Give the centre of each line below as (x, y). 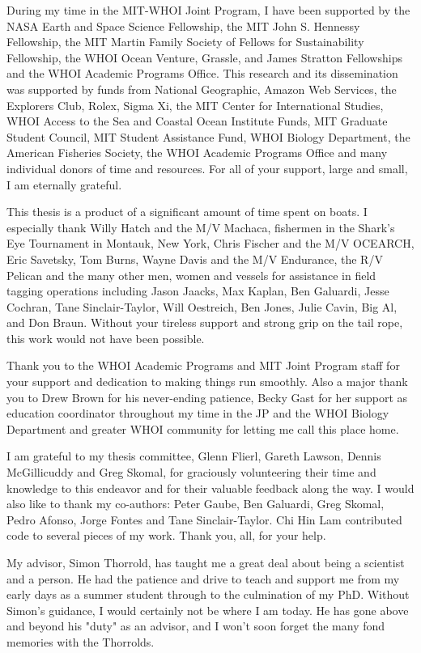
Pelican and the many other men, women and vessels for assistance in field (191, 275)
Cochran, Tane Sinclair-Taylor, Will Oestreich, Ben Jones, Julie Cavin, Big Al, (202, 306)
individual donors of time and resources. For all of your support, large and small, (207, 168)
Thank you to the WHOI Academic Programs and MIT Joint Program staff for (203, 365)
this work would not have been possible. (106, 338)
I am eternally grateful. (64, 184)
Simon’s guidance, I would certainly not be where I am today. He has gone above (208, 610)
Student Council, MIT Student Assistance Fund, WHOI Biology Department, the (208, 136)
